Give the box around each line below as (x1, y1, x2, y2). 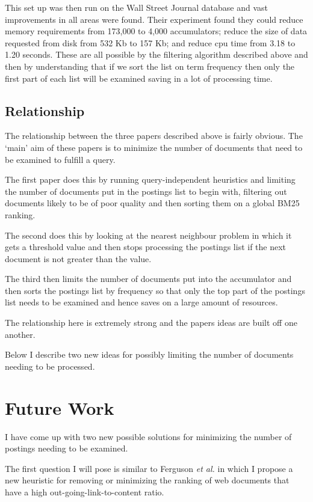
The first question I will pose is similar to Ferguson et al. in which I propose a (5, 462, 293, 474)
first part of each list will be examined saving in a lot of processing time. (5, 72, 273, 84)
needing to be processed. (5, 360, 95, 372)
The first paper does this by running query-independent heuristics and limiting (5, 173, 296, 186)
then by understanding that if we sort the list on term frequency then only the (5, 60, 295, 72)
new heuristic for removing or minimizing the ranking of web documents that (5, 474, 290, 486)
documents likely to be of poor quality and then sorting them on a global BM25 (5, 197, 300, 209)
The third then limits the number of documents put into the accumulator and (5, 272, 292, 285)
